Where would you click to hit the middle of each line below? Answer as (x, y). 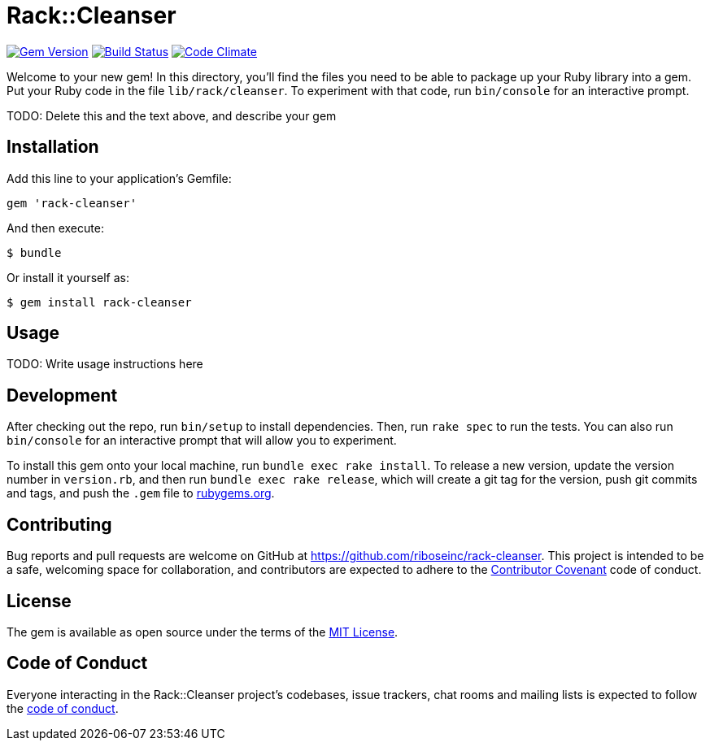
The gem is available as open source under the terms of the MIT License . (203, 632)
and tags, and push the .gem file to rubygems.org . (141, 493)
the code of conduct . (63, 708)
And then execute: (55, 228)
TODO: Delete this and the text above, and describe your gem (172, 115)
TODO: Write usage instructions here (105, 364)
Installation (53, 147)
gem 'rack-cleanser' (72, 203)
